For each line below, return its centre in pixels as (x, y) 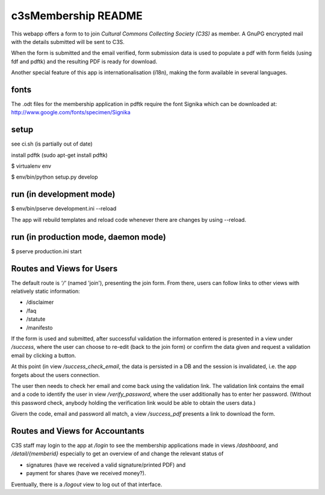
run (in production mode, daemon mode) (89, 237)
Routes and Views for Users (64, 269)
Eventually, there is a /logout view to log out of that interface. (87, 484)
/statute (36, 319)
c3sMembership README (77, 16)
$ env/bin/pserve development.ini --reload (64, 209)
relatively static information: (46, 291)
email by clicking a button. (44, 355)
